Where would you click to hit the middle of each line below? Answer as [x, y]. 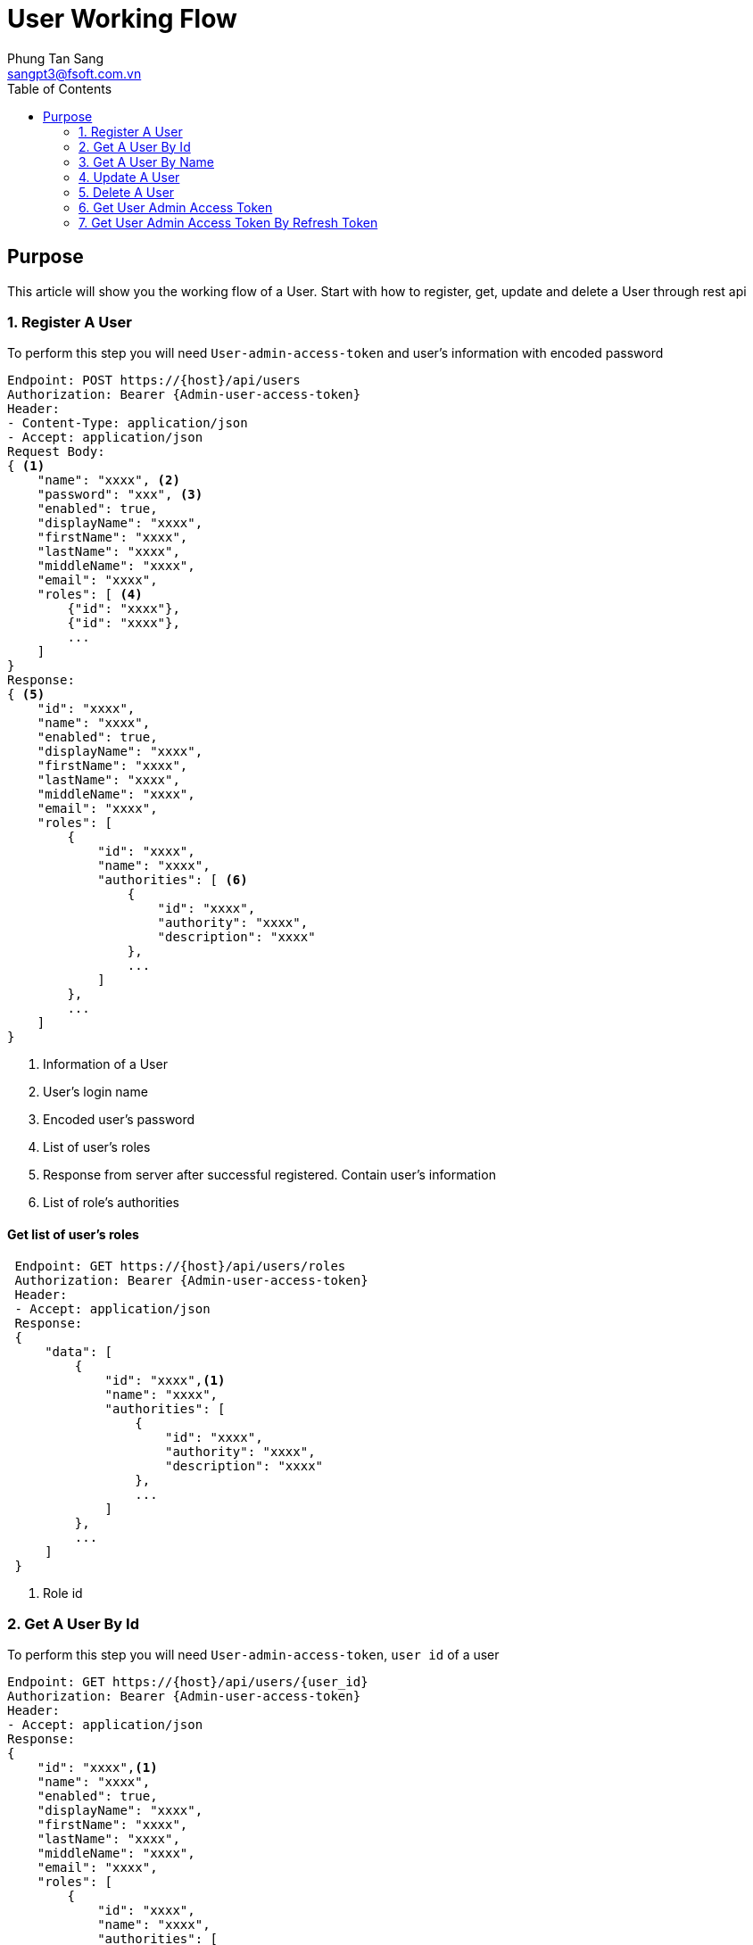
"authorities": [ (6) [173, 880]
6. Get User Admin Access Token [176, 207]
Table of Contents [60, 88]
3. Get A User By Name [147, 161]
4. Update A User [129, 177]
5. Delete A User [127, 192]
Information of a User [105, 1064]
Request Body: [56, 452]
